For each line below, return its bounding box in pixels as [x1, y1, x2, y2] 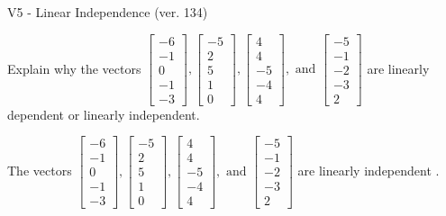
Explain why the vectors [7, 58, 141, 77]
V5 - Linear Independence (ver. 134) [7, 3, 208, 21]
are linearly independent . [297, 160, 440, 179]
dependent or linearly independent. [7, 104, 200, 123]
